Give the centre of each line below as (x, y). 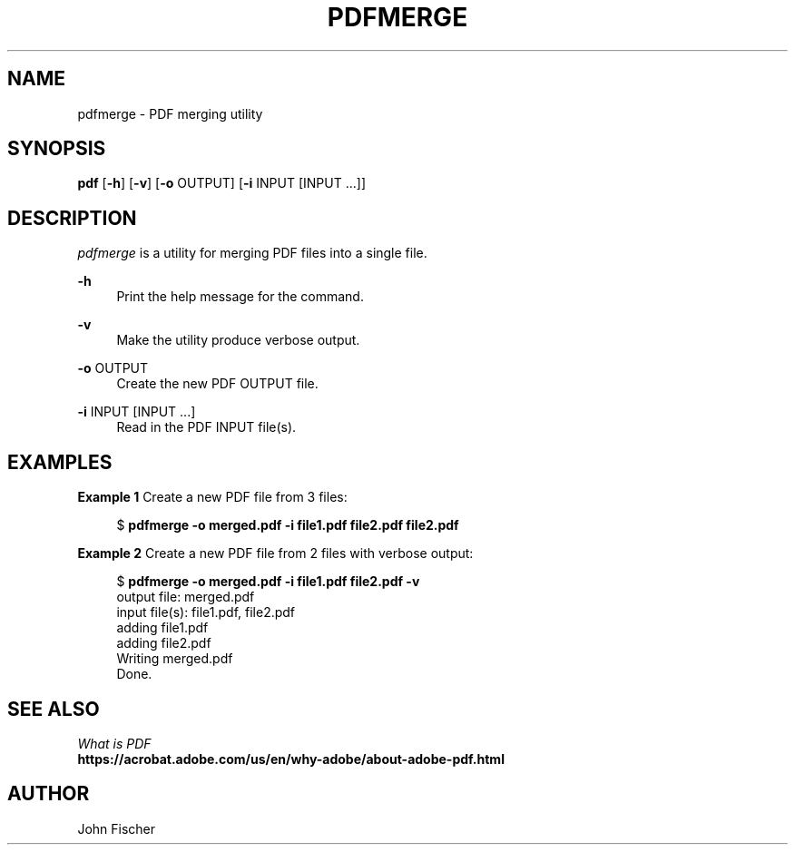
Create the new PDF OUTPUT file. (217, 384)
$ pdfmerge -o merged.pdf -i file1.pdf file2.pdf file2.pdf (288, 525)
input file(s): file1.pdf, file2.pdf (206, 612)
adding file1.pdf (162, 628)
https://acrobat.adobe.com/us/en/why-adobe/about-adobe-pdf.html (291, 759)
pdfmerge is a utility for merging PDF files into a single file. (252, 253)
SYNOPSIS (57, 149)
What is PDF (114, 743)
